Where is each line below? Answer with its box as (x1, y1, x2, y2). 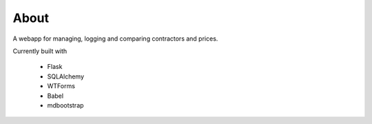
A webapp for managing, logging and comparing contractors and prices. (12, 34, 218, 43)
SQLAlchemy (47, 72, 85, 81)
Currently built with (12, 47, 68, 55)
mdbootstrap (47, 101, 84, 110)
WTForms (47, 82, 76, 90)
